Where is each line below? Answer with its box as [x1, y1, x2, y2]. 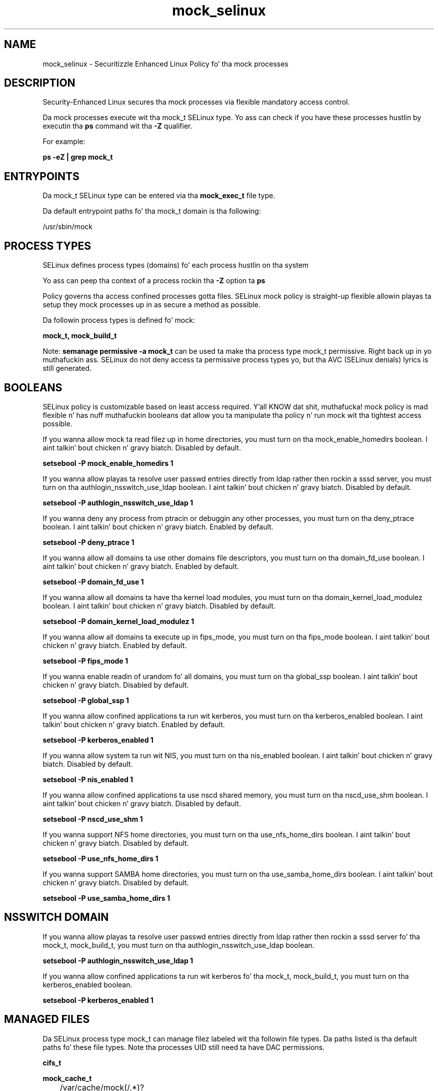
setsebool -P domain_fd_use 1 [42, 577, 144, 586]
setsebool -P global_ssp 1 [42, 696, 129, 705]
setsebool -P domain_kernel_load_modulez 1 [42, 617, 194, 626]
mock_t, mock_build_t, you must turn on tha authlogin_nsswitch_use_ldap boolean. [42, 940, 314, 949]
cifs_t [42, 1058, 61, 1067]
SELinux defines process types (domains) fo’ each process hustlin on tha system [42, 261, 309, 270]
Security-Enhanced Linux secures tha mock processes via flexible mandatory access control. [42, 98, 350, 107]
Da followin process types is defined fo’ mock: [42, 316, 195, 325]
